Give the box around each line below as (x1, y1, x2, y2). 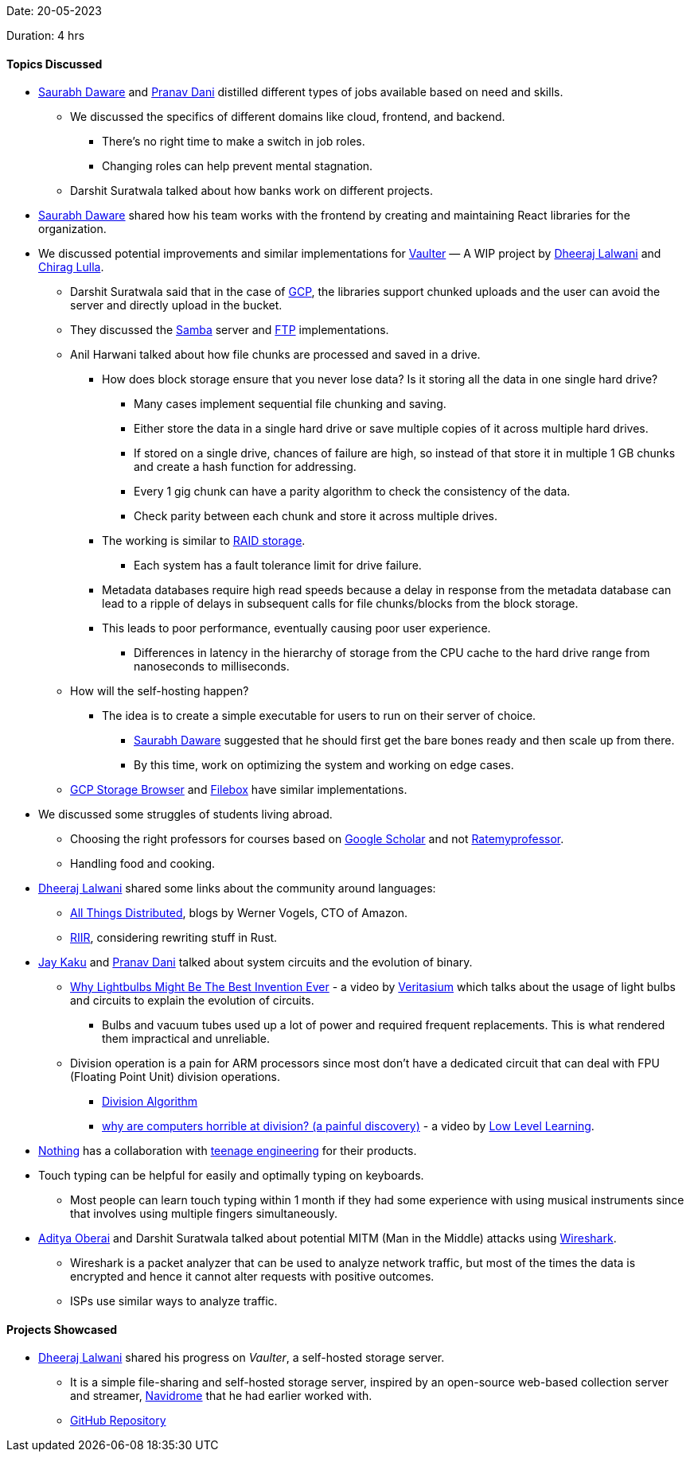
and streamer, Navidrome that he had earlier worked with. (70, 1389, 372, 1403)
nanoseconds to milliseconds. (134, 659, 290, 674)
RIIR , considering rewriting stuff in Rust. (70, 931, 278, 945)
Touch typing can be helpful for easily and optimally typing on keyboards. (38, 1168, 424, 1183)
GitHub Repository (70, 1413, 166, 1428)
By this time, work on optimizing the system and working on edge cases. (134, 758, 514, 772)
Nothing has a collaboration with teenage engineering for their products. (38, 1144, 417, 1158)
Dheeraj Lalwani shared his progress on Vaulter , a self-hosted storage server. (38, 1351, 445, 1365)
